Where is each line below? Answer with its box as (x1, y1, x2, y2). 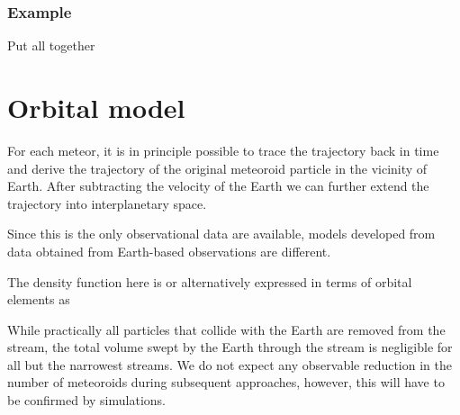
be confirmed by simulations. (7, 391, 166, 410)
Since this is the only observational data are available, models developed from (7, 224, 436, 243)
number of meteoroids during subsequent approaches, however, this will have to (7, 373, 445, 392)
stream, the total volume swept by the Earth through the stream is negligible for (7, 338, 453, 356)
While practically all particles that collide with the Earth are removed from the (7, 320, 446, 338)
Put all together (7, 36, 95, 55)
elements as (7, 290, 70, 309)
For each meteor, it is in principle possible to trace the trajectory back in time (7, 140, 439, 159)
